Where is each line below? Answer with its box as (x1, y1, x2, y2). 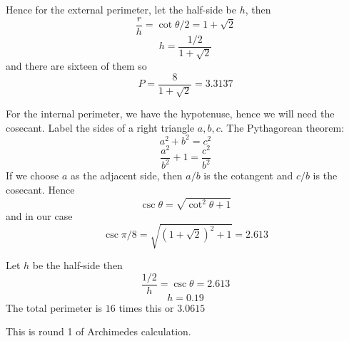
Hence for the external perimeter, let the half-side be (6, 2, 236, 16)
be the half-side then (32, 258, 123, 273)
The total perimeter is (6, 300, 103, 315)
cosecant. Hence (6, 182, 75, 196)
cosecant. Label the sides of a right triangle (6, 120, 195, 135)
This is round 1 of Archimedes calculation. (6, 324, 191, 339)
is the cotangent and (203, 168, 293, 183)
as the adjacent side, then (71, 168, 183, 183)
